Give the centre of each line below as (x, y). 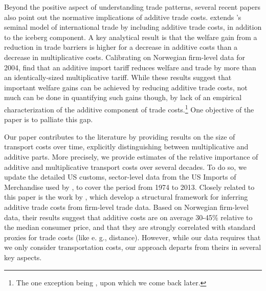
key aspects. (23, 257)
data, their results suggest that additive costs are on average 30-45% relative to (128, 217)
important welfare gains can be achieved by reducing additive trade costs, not (126, 87)
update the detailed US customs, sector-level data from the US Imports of (120, 177)
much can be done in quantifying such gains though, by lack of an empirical (123, 97)
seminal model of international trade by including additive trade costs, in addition (133, 27)
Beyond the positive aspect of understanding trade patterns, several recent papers (132, 7)
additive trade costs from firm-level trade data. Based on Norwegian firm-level (127, 207)
